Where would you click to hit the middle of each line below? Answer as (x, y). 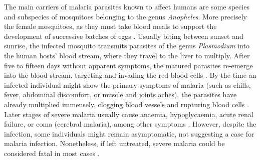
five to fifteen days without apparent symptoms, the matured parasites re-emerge (128, 65)
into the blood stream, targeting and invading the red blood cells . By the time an (130, 75)
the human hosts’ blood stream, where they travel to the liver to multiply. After (127, 55)
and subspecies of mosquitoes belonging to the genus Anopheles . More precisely (125, 16)
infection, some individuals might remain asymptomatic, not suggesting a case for (129, 133)
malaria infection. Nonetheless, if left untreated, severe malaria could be (114, 143)
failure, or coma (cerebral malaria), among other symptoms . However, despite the (130, 124)
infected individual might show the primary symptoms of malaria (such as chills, (127, 84)
